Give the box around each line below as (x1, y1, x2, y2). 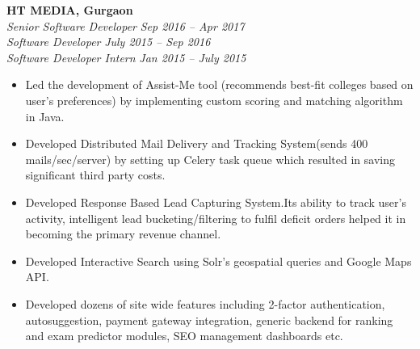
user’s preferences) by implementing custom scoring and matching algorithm (25, 91, 403, 108)
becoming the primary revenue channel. (25, 225, 221, 242)
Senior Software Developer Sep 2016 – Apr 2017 (6, 17, 245, 34)
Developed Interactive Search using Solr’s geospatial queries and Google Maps (25, 252, 412, 269)
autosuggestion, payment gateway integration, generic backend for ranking (25, 311, 393, 328)
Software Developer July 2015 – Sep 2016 (6, 33, 211, 50)
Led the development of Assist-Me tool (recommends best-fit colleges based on (25, 76, 414, 93)
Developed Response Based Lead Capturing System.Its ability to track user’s (25, 193, 406, 210)
